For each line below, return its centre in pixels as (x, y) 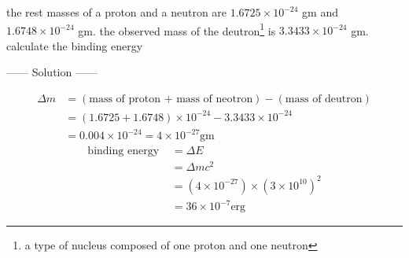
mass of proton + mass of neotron (171, 100)
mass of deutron (324, 100)
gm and (320, 12)
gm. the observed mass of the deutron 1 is (177, 29)
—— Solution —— (52, 72)
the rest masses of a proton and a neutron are (117, 12)
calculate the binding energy (75, 45)
